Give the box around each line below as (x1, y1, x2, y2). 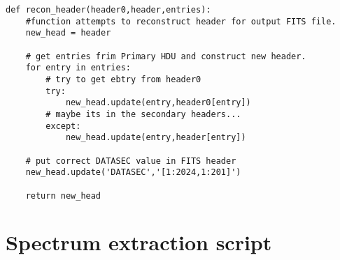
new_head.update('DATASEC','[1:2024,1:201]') (25, 167, 241, 178)
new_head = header (25, 28, 111, 38)
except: (45, 121, 81, 131)
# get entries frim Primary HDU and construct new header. (25, 51, 306, 61)
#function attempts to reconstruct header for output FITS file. (25, 16, 337, 26)
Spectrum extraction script (6, 228, 272, 257)
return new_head (25, 190, 101, 201)
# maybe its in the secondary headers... (45, 109, 241, 119)
